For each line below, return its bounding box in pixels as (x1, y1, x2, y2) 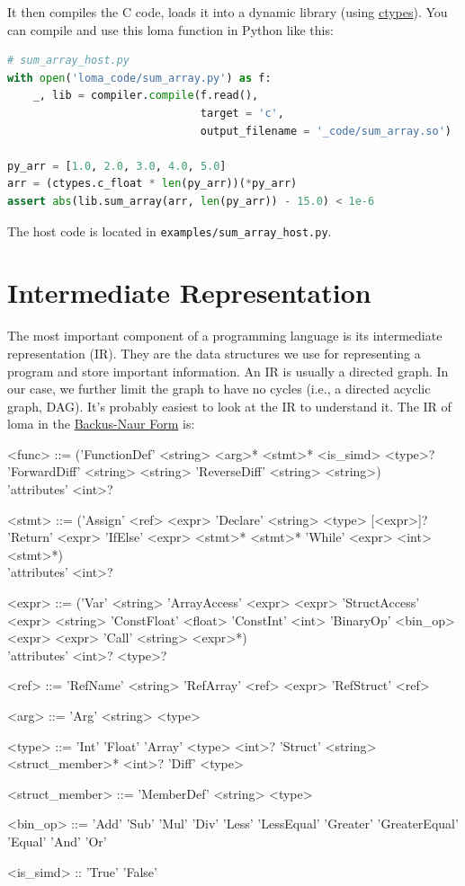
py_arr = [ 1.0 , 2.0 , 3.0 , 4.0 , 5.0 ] (7, 159, 227, 173)
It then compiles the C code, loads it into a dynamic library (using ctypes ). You (7, 3, 448, 21)
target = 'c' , (200, 106, 284, 120)
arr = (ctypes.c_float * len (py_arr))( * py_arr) (7, 177, 298, 190)
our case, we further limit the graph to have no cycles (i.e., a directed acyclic (7, 379, 431, 398)
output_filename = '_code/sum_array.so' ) (200, 124, 452, 137)
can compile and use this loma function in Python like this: (7, 20, 334, 39)
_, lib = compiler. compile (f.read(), (32, 89, 259, 102)
